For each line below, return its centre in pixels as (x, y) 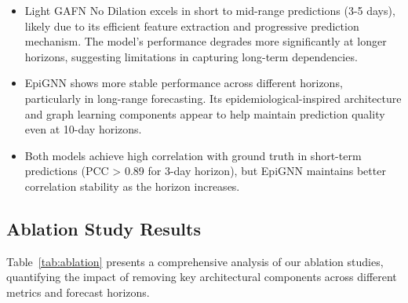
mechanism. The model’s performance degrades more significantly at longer (206, 41)
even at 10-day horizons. (83, 129)
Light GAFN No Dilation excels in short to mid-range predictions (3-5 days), (210, 10)
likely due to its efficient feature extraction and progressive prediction (192, 26)
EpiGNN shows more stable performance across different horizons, (184, 83)
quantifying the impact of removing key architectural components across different (202, 277)
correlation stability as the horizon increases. (132, 186)
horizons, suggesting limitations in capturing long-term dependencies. (191, 56)
